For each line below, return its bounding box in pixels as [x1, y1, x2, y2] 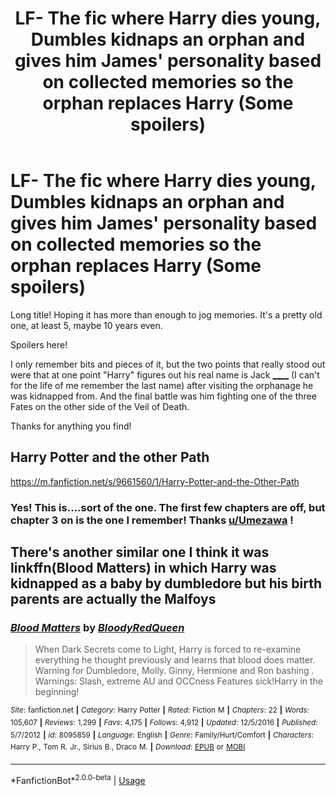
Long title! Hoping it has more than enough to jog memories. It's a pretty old [10, 308, 323, 321]
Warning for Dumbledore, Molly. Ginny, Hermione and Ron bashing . [34, 665, 315, 677]
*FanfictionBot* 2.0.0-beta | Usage [10, 772, 146, 786]
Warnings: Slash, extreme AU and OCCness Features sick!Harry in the [34, 675, 323, 687]
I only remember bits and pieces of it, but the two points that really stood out [10, 358, 326, 370]
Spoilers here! [10, 338, 68, 351]
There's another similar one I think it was [10, 544, 270, 561]
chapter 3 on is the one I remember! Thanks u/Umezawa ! [10, 513, 294, 527]
